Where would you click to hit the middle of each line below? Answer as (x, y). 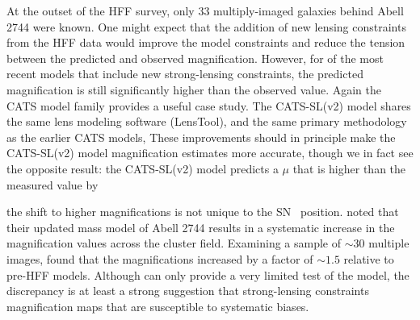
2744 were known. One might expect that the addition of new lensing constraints (206, 26)
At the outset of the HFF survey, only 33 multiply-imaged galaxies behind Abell (205, 10)
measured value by (52, 184)
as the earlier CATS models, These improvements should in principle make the (201, 137)
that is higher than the (349, 168)
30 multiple (381, 243)
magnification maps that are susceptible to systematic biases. (158, 306)
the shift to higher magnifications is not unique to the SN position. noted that (203, 212)
